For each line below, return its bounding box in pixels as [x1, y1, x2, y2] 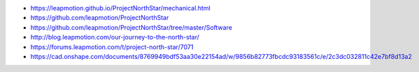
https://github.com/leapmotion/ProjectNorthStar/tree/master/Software [30, 23, 232, 31]
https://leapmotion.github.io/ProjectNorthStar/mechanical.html [30, 4, 211, 12]
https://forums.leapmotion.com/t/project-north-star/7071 [30, 42, 194, 51]
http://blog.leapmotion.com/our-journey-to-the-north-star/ [30, 33, 199, 42]
